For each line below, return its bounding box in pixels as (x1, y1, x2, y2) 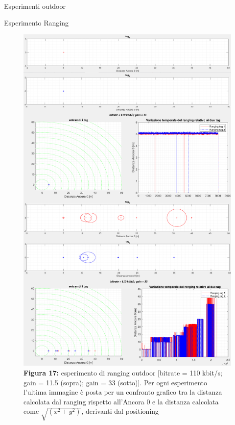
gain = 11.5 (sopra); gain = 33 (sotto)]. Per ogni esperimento (23, 377, 208, 387)
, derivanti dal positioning (81, 406, 159, 416)
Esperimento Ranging (4, 17, 69, 27)
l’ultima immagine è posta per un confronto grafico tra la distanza (23, 387, 222, 397)
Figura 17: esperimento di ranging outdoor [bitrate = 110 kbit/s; (23, 368, 223, 378)
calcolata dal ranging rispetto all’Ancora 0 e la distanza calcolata (23, 396, 219, 406)
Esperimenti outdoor (4, 1, 66, 11)
